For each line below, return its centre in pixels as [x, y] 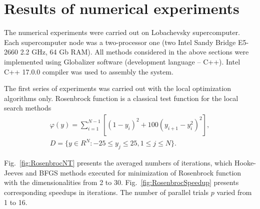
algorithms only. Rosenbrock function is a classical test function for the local [121, 98]
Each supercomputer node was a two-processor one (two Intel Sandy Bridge [120, 42]
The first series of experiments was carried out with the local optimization [117, 88]
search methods [28, 108]
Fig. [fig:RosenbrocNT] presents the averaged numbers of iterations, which [118, 163]
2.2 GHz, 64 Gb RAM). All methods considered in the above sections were [134, 52]
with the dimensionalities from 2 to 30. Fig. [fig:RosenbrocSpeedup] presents [121, 182]
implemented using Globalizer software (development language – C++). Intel [122, 61]
